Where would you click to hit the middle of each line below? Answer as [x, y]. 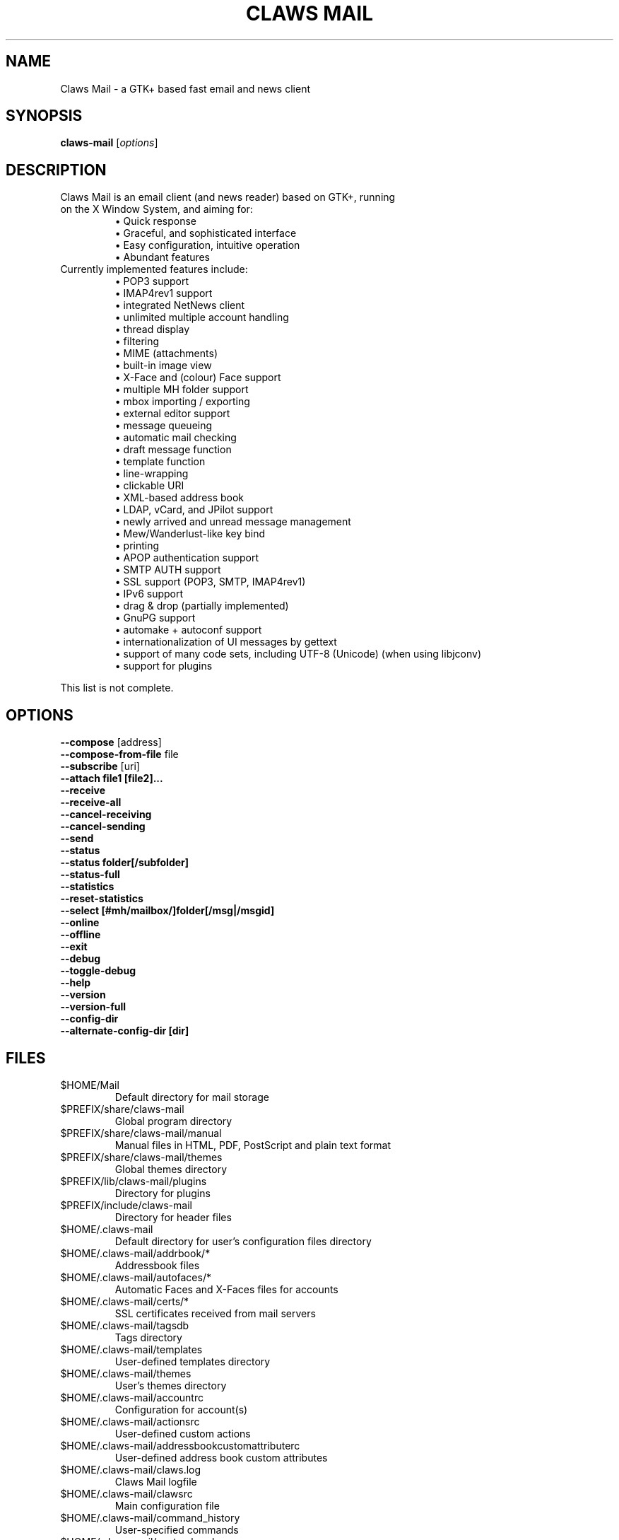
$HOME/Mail [90, 1085]
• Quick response [155, 221]
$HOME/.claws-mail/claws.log [131, 1469]
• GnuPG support [155, 618]
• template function [160, 462]
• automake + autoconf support [188, 630]
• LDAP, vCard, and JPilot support [194, 510]
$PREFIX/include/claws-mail [126, 1205]
